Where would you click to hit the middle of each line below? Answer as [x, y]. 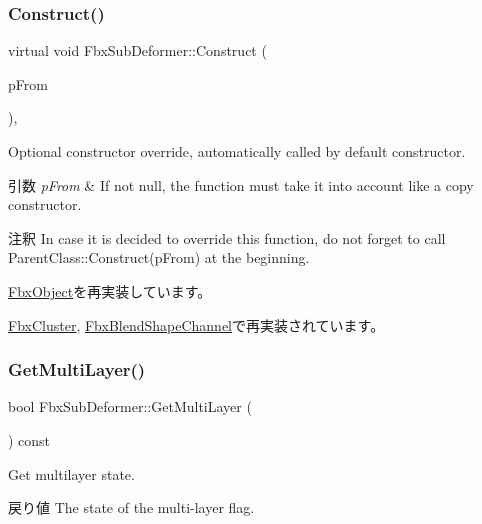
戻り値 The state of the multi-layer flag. [131, 507]
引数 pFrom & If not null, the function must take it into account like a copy [241, 184]
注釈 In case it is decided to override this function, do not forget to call [227, 237]
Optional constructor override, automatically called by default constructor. [237, 151]
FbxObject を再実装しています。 [110, 290]
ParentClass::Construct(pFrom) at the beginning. [159, 257]
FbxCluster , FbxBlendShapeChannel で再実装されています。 [196, 324]
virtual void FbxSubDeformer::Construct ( [137, 50]
